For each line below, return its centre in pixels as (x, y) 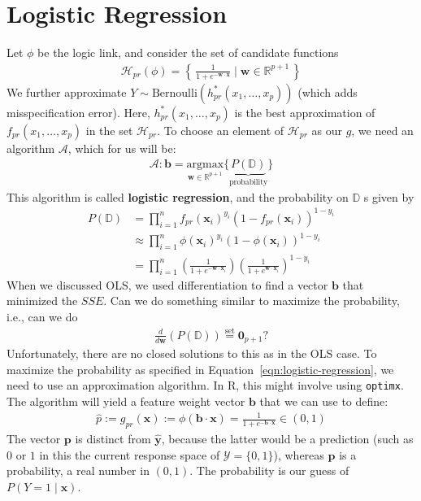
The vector (34, 439)
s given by (389, 196)
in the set (109, 130)
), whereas (299, 454)
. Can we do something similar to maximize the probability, (252, 301)
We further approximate (67, 91)
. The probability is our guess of (269, 471)
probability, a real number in (78, 471)
